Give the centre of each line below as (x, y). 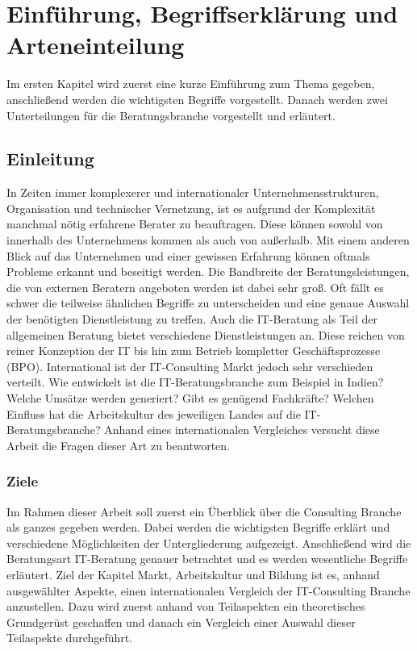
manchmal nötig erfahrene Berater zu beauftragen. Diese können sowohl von (195, 224)
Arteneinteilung (96, 45)
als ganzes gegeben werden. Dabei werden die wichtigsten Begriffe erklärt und (198, 527)
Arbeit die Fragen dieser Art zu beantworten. (118, 445)
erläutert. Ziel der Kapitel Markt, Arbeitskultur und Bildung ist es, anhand (193, 574)
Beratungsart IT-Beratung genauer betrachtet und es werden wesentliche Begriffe (207, 559)
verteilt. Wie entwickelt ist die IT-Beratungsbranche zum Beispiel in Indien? (195, 382)
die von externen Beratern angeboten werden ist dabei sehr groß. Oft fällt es (195, 287)
